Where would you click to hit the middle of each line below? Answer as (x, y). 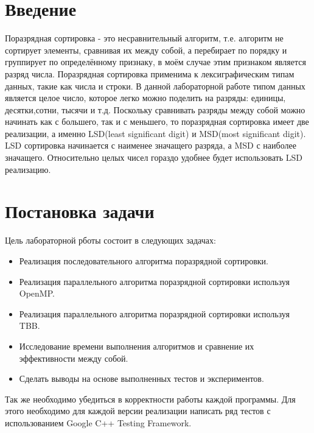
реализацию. (28, 169)
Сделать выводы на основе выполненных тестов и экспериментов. (141, 378)
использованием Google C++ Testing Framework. (98, 422)
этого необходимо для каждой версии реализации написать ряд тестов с (138, 411)
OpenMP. (37, 293)
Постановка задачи (80, 211)
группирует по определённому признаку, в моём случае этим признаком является (155, 62)
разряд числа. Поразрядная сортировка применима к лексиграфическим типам (150, 73)
